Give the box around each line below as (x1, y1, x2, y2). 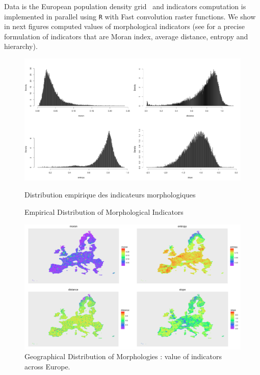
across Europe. (24, 361, 70, 371)
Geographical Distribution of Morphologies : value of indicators (24, 351, 222, 362)
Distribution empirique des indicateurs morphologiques (24, 189, 196, 200)
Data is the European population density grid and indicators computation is (4, 1, 246, 11)
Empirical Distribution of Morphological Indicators (24, 206, 184, 217)
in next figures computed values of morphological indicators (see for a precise (4, 21, 245, 32)
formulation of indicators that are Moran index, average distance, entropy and (4, 31, 248, 41)
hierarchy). (4, 41, 38, 52)
